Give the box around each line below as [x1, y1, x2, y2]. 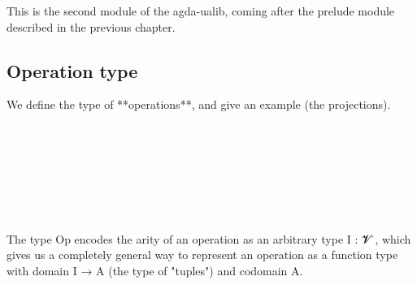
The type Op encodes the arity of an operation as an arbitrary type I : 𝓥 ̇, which [7, 230, 411, 247]
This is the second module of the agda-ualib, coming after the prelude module [7, 2, 395, 19]
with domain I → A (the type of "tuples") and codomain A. [7, 261, 303, 279]
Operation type [7, 58, 138, 83]
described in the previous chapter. [7, 18, 176, 35]
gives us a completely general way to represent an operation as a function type [7, 246, 398, 263]
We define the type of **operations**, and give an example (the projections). [7, 96, 391, 113]
